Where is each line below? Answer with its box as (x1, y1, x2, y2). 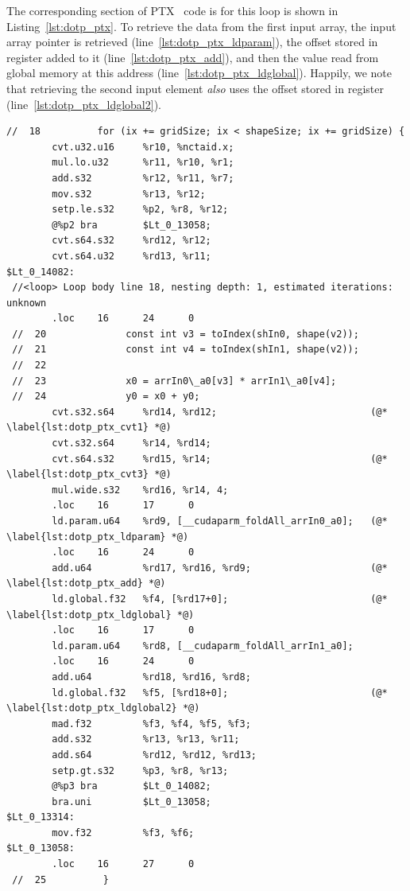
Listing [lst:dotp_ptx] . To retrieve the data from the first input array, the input (6, 18, 396, 34)
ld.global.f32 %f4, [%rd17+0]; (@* (52, 593, 388, 605)
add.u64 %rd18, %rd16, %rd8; (52, 671, 251, 683)
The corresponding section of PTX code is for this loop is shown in (6, 2, 338, 18)
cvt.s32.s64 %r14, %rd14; (52, 438, 211, 449)
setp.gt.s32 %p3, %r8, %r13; (52, 765, 229, 776)
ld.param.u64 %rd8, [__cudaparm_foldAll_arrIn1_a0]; (52, 640, 354, 652)
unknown (6, 297, 47, 309)
